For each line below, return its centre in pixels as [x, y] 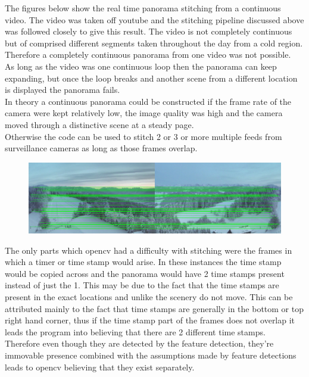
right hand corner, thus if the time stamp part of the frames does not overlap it [150, 320]
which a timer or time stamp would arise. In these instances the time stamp [143, 262]
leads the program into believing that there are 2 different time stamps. [135, 331]
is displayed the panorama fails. [63, 90]
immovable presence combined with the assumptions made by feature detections [151, 355]
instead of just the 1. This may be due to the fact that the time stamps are [142, 285]
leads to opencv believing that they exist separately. [100, 367]
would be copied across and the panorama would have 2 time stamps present [145, 273]
